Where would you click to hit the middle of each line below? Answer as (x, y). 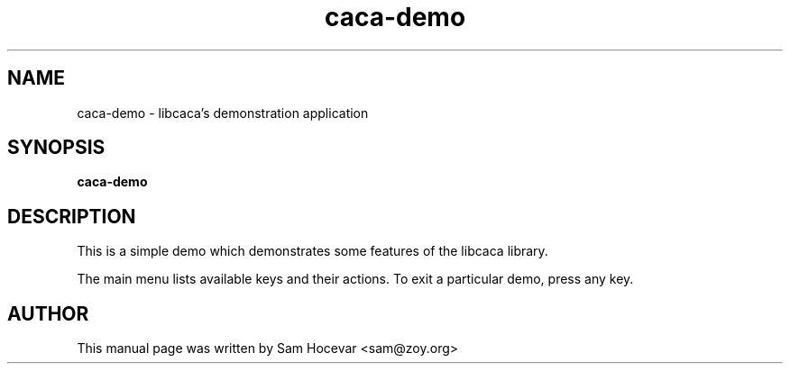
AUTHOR (48, 313)
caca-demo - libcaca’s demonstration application (223, 113)
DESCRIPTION (72, 216)
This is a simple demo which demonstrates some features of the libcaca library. (312, 251)
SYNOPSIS (56, 148)
